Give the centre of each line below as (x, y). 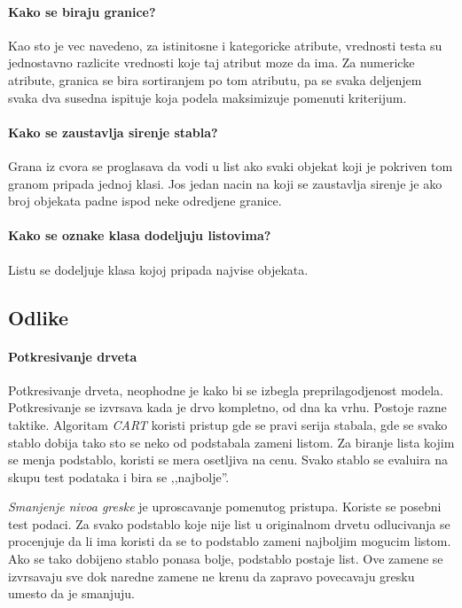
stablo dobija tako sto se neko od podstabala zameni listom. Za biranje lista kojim (231, 442)
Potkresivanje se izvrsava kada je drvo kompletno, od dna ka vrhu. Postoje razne (227, 407)
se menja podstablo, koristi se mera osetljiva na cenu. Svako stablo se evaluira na (228, 460)
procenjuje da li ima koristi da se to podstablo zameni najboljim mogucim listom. (230, 541)
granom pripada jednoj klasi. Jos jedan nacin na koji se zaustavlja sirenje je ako (225, 183)
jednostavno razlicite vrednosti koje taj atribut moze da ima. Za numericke (211, 62)
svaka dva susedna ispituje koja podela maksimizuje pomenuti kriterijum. (208, 97)
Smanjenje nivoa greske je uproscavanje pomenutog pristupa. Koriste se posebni (225, 507)
